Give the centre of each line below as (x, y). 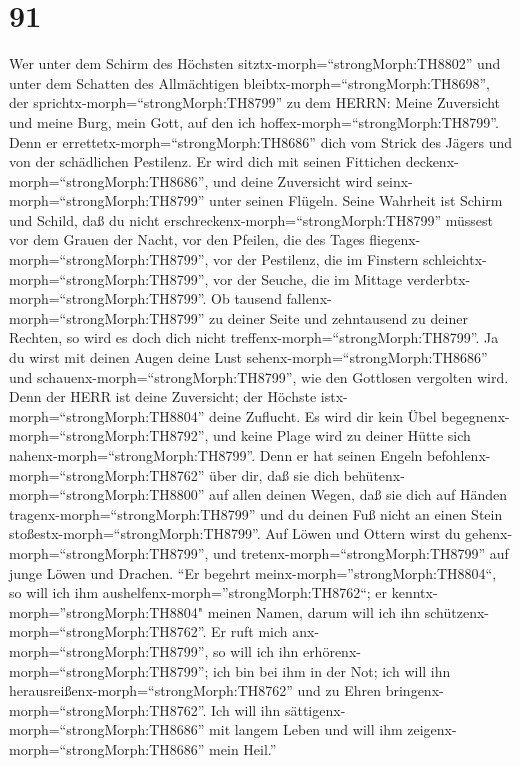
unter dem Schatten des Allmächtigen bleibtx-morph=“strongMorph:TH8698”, (250, 82)
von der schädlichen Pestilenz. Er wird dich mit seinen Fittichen (205, 161)
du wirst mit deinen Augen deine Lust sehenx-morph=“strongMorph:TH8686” (248, 357)
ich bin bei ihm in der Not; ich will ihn (332, 670)
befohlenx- (459, 455)
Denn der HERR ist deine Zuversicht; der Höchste (163, 396)
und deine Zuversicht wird (293, 180)
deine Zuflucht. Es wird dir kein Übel (323, 415)
